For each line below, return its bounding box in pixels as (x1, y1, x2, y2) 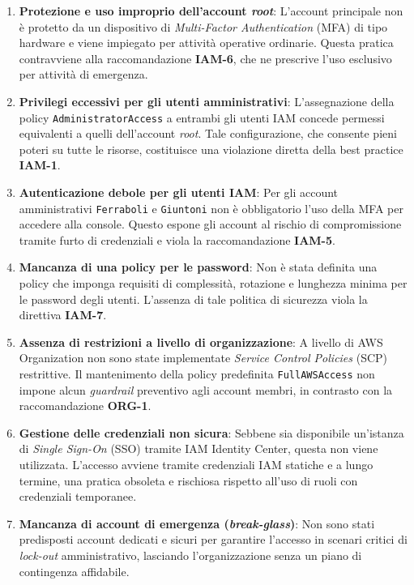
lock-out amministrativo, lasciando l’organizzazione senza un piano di (19, 547, 362, 563)
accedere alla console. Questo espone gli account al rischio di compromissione (19, 216, 402, 233)
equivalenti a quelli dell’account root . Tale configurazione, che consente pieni (19, 125, 397, 142)
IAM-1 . (19, 156, 61, 173)
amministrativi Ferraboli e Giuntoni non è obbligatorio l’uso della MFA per (19, 199, 403, 216)
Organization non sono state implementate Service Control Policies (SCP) (19, 349, 388, 366)
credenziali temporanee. (19, 488, 137, 505)
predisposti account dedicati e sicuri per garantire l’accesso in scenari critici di (19, 531, 408, 548)
